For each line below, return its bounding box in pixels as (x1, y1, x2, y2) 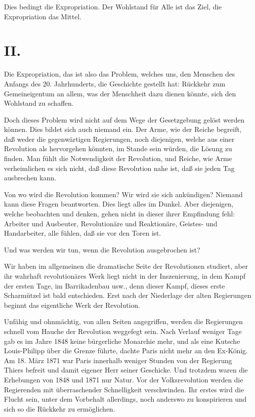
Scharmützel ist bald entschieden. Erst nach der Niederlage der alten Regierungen (4, 290, 252, 300)
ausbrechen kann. (4, 172, 56, 183)
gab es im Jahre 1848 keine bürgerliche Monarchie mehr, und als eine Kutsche (4, 335, 240, 346)
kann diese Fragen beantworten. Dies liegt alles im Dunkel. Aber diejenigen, (4, 199, 234, 209)
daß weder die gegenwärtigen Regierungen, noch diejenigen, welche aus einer (4, 133, 235, 144)
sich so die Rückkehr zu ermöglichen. (4, 403, 115, 414)
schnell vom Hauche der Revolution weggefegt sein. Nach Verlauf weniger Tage (4, 326, 242, 336)
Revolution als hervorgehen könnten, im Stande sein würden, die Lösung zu (4, 143, 232, 154)
